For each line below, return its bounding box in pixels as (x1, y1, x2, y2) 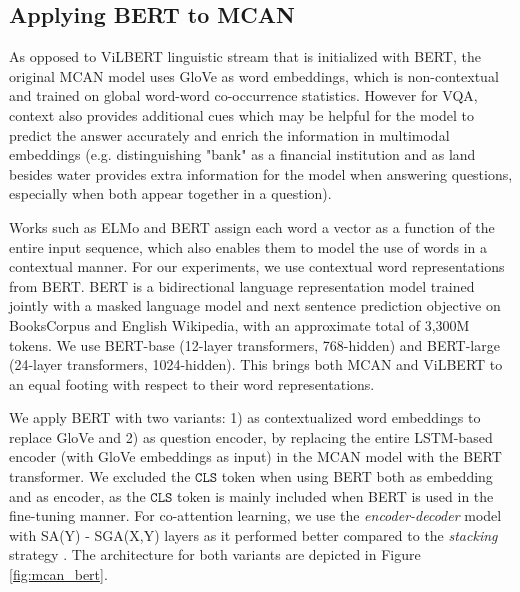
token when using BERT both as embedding (221, 466, 493, 487)
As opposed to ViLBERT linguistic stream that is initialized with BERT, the (9, 46, 481, 67)
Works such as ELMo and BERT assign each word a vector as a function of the (9, 216, 495, 237)
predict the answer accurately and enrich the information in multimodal (9, 124, 450, 145)
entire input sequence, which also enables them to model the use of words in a (9, 236, 487, 257)
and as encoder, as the (9, 485, 146, 506)
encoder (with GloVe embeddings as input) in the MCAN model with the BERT (9, 446, 502, 467)
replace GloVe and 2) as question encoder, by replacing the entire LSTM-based (9, 426, 493, 447)
